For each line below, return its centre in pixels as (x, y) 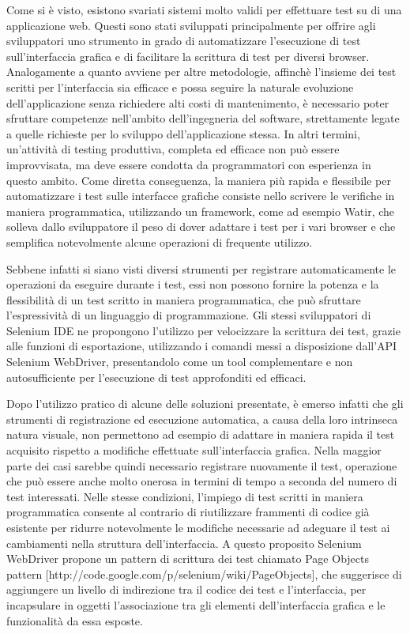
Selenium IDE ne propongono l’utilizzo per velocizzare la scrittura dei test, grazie (203, 330)
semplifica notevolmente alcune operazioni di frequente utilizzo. (160, 242)
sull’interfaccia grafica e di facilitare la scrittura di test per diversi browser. (188, 56)
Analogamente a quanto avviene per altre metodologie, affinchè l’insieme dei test (201, 72)
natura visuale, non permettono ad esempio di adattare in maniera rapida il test (201, 434)
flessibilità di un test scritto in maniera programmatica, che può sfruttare (184, 299)
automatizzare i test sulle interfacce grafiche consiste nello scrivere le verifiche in (201, 196)
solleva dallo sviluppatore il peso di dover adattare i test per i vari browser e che (201, 226)
